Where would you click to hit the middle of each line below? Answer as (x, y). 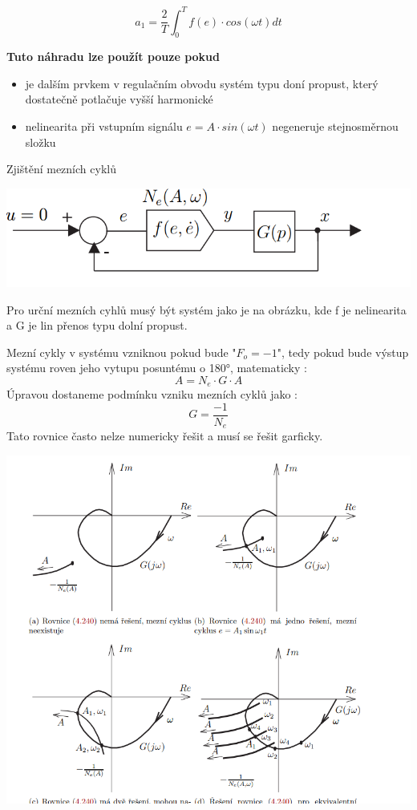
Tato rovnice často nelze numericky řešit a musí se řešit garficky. (165, 436)
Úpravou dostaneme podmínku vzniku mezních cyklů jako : (152, 394)
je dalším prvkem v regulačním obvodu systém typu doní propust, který (202, 83)
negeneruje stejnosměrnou (335, 126)
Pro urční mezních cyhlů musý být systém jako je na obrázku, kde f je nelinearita (206, 309)
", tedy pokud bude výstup (343, 352)
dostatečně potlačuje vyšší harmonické (119, 99)
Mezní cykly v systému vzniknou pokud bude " (121, 352)
